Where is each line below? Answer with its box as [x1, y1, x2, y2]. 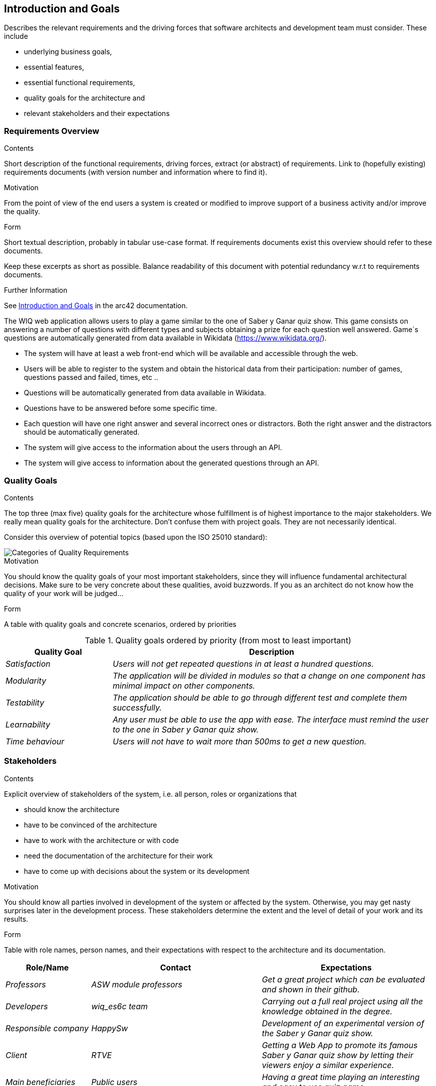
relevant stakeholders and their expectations [24, 109, 170, 118]
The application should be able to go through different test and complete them [112, 692, 407, 703]
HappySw [91, 1023, 128, 1033]
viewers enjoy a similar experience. [262, 1060, 394, 1070]
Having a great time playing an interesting [262, 1072, 420, 1082]
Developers [5, 1001, 48, 1011]
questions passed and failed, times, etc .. [24, 373, 158, 382]
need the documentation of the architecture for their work [24, 851, 213, 860]
